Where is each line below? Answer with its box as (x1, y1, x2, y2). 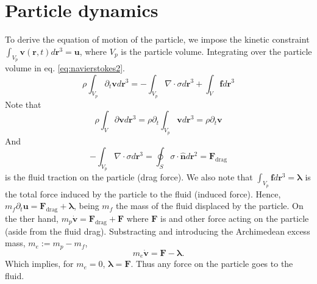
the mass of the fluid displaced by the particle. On (115, 199, 304, 212)
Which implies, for (5, 257, 74, 270)
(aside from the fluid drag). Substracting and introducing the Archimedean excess (5, 224, 310, 237)
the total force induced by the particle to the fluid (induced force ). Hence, (5, 187, 281, 200)
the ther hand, (5, 211, 59, 224)
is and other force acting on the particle (160, 211, 309, 224)
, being (74, 199, 99, 212)
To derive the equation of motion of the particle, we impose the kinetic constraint (5, 33, 310, 46)
